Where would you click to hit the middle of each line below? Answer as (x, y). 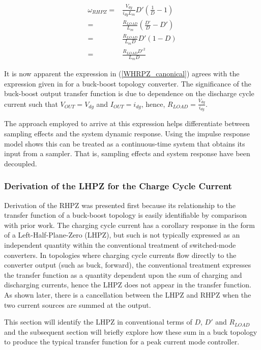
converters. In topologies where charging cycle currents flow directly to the (120, 255)
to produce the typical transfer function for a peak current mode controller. (122, 342)
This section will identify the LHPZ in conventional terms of (98, 322)
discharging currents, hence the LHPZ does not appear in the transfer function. (128, 285)
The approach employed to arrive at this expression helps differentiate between (127, 123)
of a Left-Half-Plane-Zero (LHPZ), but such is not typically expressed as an (122, 235)
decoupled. (21, 163)
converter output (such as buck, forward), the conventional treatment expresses (128, 265)
